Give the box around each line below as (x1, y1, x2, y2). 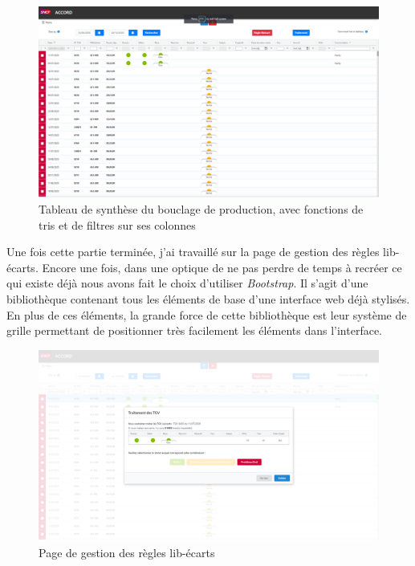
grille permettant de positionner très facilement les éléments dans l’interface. (6, 322, 382, 339)
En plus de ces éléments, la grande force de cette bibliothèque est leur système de (6, 306, 407, 323)
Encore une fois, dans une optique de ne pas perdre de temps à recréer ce (42, 259, 402, 275)
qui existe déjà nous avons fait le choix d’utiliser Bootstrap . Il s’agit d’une (6, 275, 368, 291)
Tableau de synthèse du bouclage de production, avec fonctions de (39, 201, 364, 218)
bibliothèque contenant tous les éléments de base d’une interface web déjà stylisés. (6, 291, 410, 307)
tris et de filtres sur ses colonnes (39, 216, 196, 233)
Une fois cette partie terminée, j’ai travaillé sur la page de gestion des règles (6, 243, 380, 260)
